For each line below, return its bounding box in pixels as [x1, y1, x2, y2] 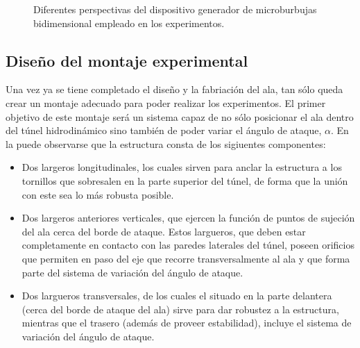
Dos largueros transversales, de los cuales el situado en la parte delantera [22, 288, 332, 303]
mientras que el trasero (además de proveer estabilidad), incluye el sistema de [22, 315, 352, 330]
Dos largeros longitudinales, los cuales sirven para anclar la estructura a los [22, 160, 342, 174]
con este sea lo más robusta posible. [22, 187, 174, 201]
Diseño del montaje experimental [6, 49, 248, 71]
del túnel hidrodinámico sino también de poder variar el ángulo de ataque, [6, 123, 322, 138]
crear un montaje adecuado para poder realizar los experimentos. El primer [6, 95, 326, 110]
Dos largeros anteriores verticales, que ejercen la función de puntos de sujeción [22, 210, 355, 225]
